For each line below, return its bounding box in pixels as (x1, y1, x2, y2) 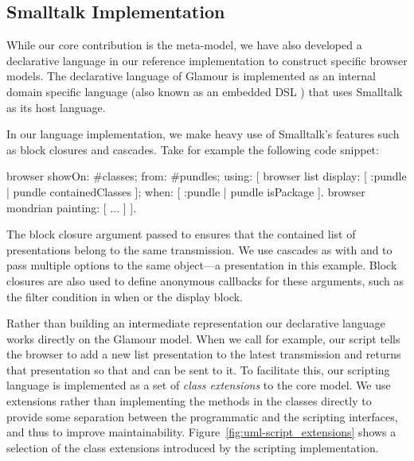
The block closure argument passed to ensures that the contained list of (6, 226, 356, 242)
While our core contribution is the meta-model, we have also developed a (6, 37, 362, 53)
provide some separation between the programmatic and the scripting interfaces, (6, 408, 398, 424)
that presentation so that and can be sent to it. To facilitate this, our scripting (6, 361, 390, 378)
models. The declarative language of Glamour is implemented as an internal (6, 68, 376, 84)
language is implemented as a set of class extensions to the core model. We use (6, 377, 391, 393)
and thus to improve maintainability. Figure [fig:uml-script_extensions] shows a (6, 424, 396, 440)
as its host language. (6, 99, 106, 115)
